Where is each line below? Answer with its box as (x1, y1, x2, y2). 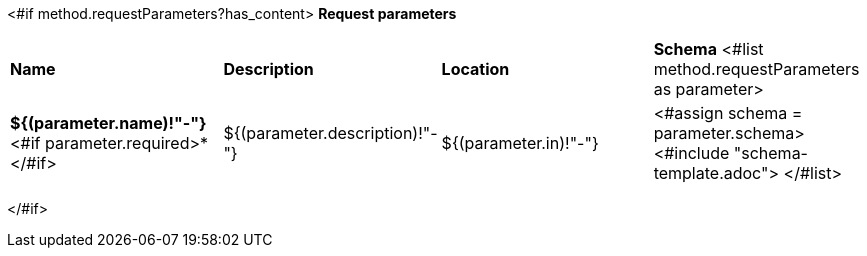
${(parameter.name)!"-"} (10, 113, 207, 133)
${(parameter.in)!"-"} (441, 133, 599, 153)
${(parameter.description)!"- (223, 123, 438, 143)
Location (441, 59, 510, 79)
